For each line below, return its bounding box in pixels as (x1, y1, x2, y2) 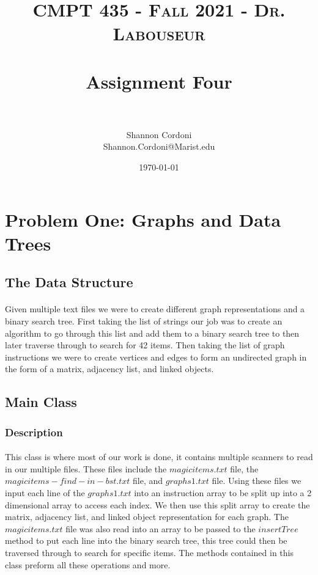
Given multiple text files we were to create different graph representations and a (5, 302, 305, 315)
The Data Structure (5, 273, 133, 291)
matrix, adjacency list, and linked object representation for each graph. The (5, 510, 289, 523)
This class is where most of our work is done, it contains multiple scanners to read (5, 450, 313, 463)
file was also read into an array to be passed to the (65, 522, 256, 535)
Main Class (5, 392, 77, 411)
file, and (133, 474, 163, 487)
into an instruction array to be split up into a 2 (134, 486, 312, 499)
